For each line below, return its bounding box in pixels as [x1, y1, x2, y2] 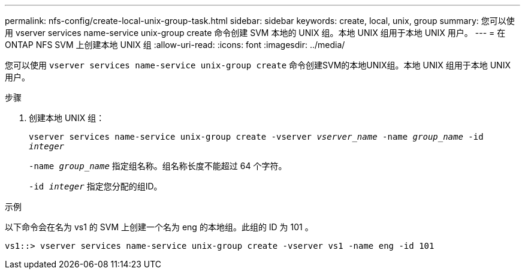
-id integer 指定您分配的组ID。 [29, 181, 162, 191]
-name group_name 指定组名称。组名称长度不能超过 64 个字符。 [29, 161, 287, 171]
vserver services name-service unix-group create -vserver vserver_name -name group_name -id [29, 132, 484, 141]
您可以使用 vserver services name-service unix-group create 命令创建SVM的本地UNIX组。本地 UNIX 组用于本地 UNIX [5, 60, 511, 70]
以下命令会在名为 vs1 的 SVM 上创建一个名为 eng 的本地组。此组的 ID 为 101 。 [5, 222, 313, 232]
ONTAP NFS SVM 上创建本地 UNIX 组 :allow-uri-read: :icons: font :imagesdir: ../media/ [5, 40, 345, 50]
